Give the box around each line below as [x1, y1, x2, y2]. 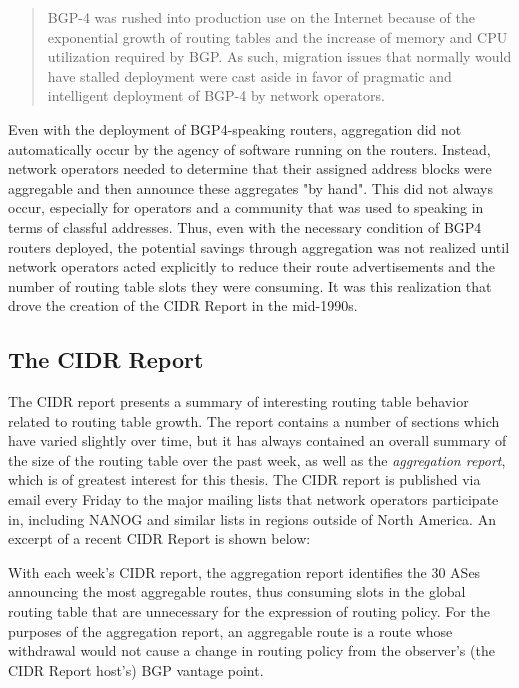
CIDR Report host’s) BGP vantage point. [8, 659, 264, 680]
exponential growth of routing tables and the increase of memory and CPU [47, 26, 508, 47]
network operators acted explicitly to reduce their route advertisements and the [8, 256, 495, 277]
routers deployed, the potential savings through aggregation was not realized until [8, 236, 510, 257]
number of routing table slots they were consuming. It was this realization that [8, 275, 492, 296]
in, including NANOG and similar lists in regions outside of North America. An [8, 508, 496, 529]
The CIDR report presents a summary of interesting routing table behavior [8, 391, 469, 412]
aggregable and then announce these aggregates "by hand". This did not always [8, 177, 493, 198]
